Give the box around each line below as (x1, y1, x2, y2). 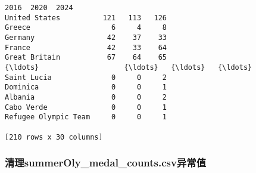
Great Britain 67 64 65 (5, 53, 167, 62)
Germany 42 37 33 (5, 33, 167, 42)
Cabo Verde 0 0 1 (5, 103, 167, 112)
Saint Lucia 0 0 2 (5, 73, 167, 82)
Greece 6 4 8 (5, 23, 167, 32)
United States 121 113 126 (5, 13, 167, 22)
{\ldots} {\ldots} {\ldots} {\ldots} (5, 63, 252, 72)
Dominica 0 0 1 (5, 83, 167, 92)
